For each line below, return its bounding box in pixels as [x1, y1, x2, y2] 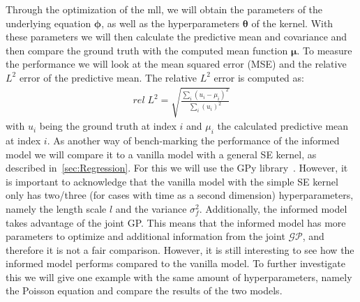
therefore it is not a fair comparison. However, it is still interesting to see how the [6, 242, 354, 257]
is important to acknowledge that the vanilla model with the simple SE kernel [6, 174, 338, 188]
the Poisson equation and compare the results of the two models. [6, 283, 283, 298]
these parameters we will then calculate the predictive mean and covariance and [6, 29, 347, 44]
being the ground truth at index [39, 119, 177, 133]
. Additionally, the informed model [199, 201, 347, 216]
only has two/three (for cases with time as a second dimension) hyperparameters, [6, 188, 354, 202]
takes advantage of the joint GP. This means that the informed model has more [6, 215, 346, 229]
